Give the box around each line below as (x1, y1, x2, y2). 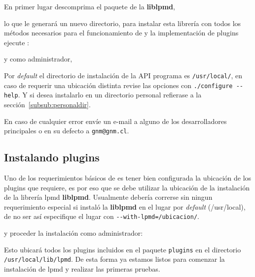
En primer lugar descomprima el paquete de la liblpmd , (4, 1, 175, 11)
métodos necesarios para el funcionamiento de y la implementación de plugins (4, 28, 239, 38)
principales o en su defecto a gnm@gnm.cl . (4, 125, 129, 136)
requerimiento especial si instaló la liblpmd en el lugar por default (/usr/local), (4, 201, 246, 212)
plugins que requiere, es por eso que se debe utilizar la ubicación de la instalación (4, 182, 250, 192)
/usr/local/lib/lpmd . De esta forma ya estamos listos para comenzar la (4, 254, 225, 264)
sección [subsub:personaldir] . (4, 99, 91, 109)
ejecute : (4, 37, 29, 47)
